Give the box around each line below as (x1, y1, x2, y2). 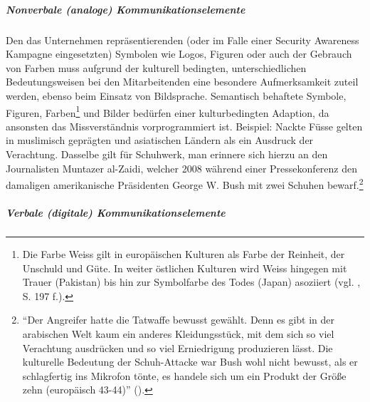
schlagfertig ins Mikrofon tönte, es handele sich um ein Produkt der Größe (22, 368, 347, 383)
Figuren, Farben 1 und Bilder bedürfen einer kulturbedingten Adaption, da (6, 103, 329, 120)
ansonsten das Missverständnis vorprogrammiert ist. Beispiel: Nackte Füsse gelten (6, 118, 363, 133)
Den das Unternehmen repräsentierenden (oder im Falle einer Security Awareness (6, 32, 359, 47)
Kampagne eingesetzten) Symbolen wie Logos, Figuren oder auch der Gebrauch (6, 46, 352, 61)
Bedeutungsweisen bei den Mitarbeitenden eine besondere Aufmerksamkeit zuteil (6, 74, 359, 89)
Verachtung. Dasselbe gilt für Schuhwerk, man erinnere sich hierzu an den (6, 146, 328, 161)
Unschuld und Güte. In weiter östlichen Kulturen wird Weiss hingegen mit (22, 260, 347, 275)
